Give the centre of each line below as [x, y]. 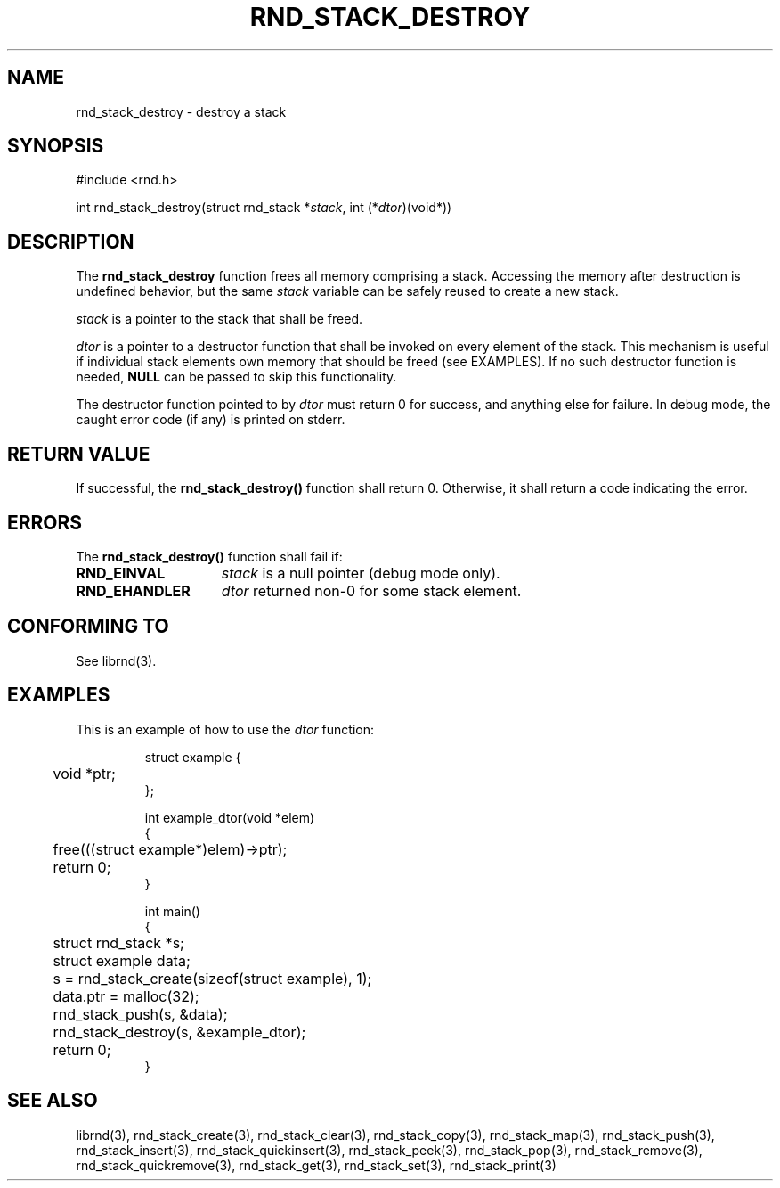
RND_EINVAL [121, 573]
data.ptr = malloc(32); [126, 996]
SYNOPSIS [56, 146]
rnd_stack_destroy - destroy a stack [181, 111]
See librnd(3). [116, 660]
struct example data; [122, 960]
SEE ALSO [53, 1101]
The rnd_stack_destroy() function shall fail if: [209, 556]
